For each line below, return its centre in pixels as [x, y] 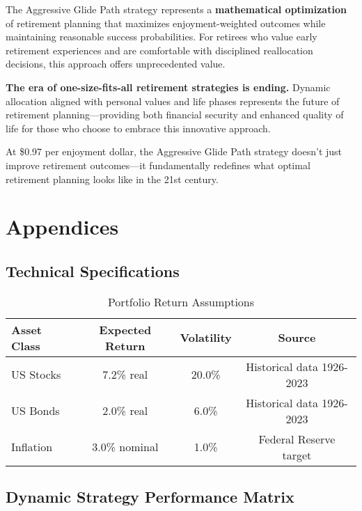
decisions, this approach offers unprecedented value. [116, 64]
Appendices [62, 227]
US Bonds [36, 411]
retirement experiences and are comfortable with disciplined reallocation [159, 50]
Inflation [32, 447]
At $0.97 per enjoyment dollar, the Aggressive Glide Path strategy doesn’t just [174, 151]
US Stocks [36, 375]
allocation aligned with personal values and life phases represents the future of [173, 101]
